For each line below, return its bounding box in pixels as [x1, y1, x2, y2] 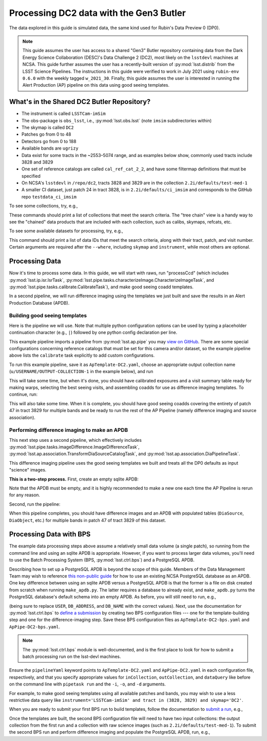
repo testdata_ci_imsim [21, 194, 77, 200]
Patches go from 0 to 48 [21, 131, 71, 137]
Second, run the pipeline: [9, 501, 61, 507]
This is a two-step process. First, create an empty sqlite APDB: [9, 476, 139, 482]
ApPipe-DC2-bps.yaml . [9, 624, 60, 630]
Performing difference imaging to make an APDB [9, 426, 128, 433]
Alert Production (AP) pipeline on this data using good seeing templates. [22, 82, 170, 88]
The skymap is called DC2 [21, 124, 74, 130]
